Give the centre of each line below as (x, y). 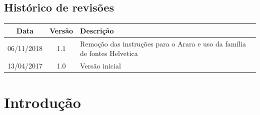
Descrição (97, 30)
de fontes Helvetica (109, 53)
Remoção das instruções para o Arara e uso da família (163, 43)
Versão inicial (100, 65)
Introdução (42, 102)
